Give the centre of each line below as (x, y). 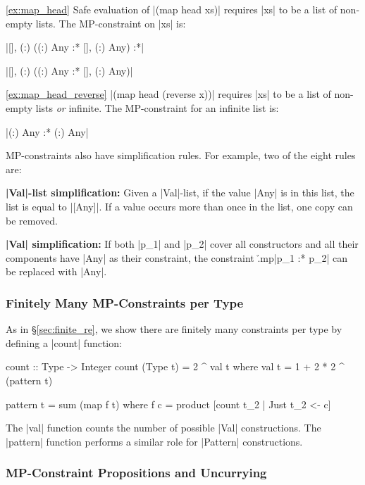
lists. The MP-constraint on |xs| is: (111, 23)
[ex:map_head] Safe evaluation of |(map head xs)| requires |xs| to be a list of (172, 9)
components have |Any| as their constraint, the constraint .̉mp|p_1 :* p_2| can (177, 257)
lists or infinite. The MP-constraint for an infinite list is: (157, 107)
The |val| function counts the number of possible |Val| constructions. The (163, 428)
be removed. (32, 220)
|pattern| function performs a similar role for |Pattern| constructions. (154, 441)
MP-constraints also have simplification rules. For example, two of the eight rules (181, 155)
